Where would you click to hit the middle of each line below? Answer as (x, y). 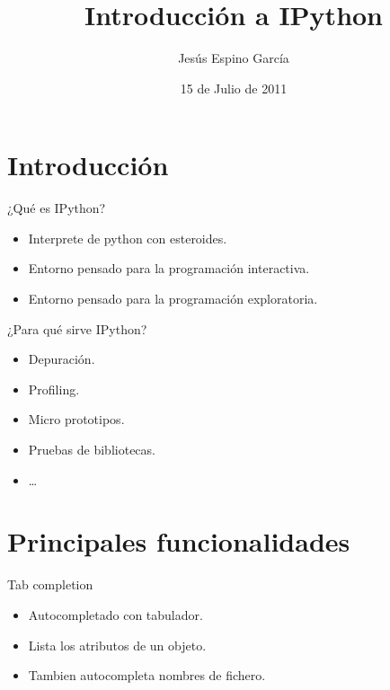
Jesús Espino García (234, 58)
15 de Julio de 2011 (234, 88)
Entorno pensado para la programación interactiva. (169, 268)
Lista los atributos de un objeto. (117, 645)
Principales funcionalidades (179, 541)
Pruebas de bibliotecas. (92, 449)
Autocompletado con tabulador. (115, 614)
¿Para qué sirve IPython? (77, 328)
